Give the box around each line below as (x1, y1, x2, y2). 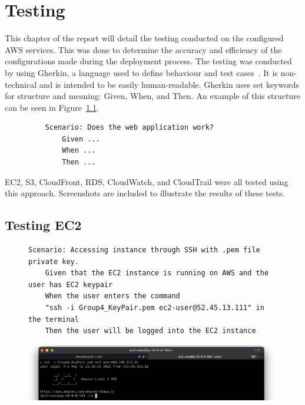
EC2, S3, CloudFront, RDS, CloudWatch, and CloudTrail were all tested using (5, 175, 289, 187)
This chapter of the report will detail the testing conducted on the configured (5, 32, 284, 44)
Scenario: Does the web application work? (45, 123, 214, 132)
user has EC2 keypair (28, 280, 113, 289)
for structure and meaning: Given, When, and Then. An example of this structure (5, 90, 300, 102)
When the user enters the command (45, 292, 180, 301)
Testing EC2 (5, 216, 82, 234)
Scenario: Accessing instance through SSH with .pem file (28, 246, 260, 255)
